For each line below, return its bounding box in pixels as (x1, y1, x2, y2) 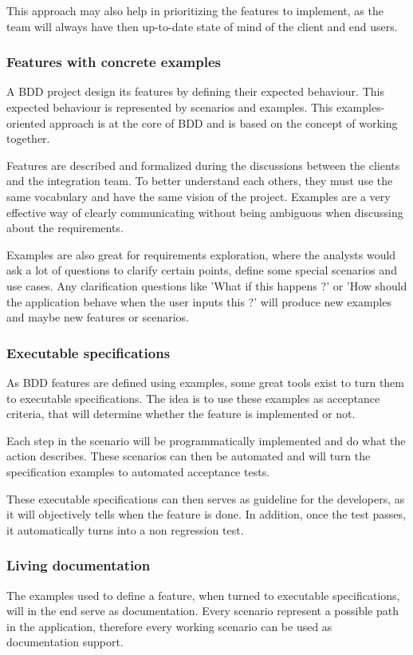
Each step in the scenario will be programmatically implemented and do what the (6, 432, 406, 448)
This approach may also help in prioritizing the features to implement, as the (6, 2, 383, 18)
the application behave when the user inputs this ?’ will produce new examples (6, 293, 391, 310)
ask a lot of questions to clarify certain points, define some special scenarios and (6, 262, 397, 278)
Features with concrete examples (6, 52, 221, 72)
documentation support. (6, 633, 124, 650)
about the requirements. (6, 219, 124, 236)
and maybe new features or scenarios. (6, 309, 189, 326)
